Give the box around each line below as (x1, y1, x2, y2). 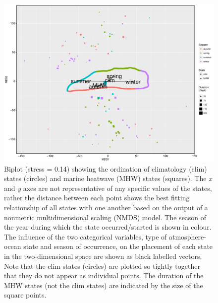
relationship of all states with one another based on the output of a (4, 202, 208, 212)
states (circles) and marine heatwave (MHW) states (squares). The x (4, 173, 212, 183)
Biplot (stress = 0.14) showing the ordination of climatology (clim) (4, 163, 207, 174)
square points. (4, 290, 47, 300)
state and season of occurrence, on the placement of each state (23, 241, 213, 251)
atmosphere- (169, 231, 206, 242)
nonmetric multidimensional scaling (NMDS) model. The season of (4, 212, 207, 222)
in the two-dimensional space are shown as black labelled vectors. (4, 250, 202, 261)
